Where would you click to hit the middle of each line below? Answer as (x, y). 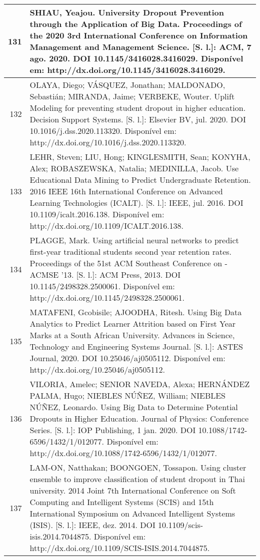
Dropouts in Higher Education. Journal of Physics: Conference (139, 418)
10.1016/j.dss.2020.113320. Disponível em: (103, 131)
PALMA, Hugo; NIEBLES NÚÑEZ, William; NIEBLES (128, 395)
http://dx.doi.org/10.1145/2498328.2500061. (107, 297)
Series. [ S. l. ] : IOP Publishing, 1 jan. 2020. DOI (113, 430)
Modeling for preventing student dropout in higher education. (138, 108)
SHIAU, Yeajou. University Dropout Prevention (127, 12)
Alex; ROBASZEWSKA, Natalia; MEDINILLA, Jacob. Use (134, 168)
